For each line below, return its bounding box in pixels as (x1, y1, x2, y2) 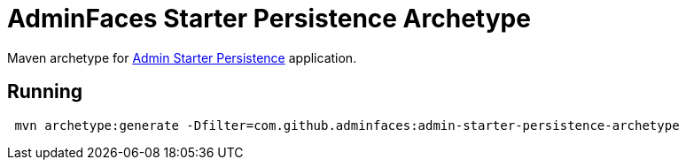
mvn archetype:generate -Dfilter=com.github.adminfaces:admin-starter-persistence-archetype (14, 118, 680, 133)
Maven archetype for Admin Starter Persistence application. (7, 49, 357, 65)
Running (7, 80, 83, 103)
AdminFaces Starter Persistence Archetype (7, 4, 531, 34)
